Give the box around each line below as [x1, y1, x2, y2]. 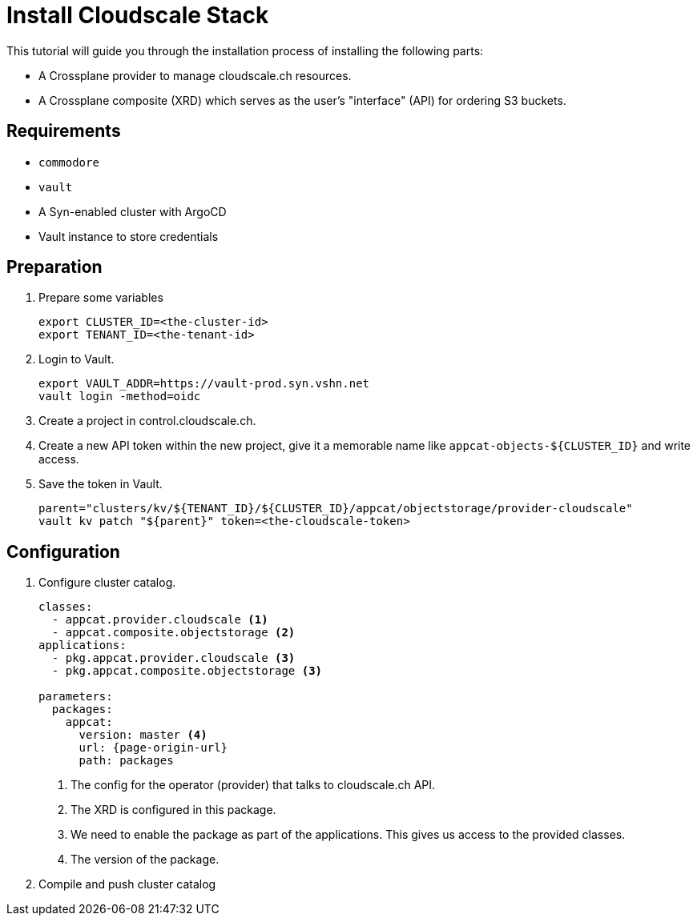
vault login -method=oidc [38, 390, 201, 403]
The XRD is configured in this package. [71, 803, 276, 817]
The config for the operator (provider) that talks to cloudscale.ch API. [71, 778, 436, 792]
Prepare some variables [38, 291, 163, 305]
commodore [38, 155, 99, 169]
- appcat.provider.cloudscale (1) [51, 613, 268, 627]
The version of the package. [71, 852, 220, 867]
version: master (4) [79, 728, 207, 742]
